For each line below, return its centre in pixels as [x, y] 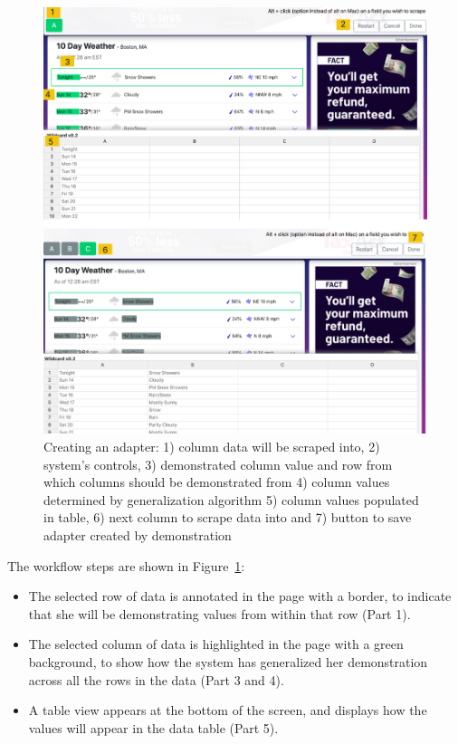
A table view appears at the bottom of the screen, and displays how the [228, 710]
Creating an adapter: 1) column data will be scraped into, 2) [212, 446]
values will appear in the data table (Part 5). [153, 727]
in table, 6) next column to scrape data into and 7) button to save [228, 517]
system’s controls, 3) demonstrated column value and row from [218, 464]
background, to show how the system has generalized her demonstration [228, 661]
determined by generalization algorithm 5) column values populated [231, 499]
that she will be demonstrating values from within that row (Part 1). [219, 613]
